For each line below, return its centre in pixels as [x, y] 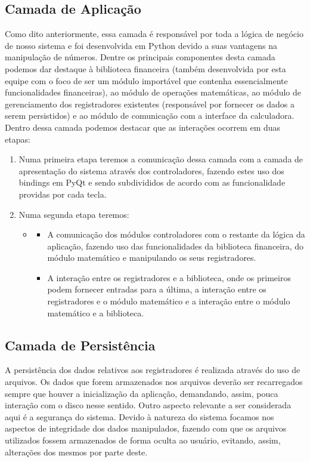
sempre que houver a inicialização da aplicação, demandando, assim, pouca [142, 393]
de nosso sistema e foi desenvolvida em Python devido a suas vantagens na [141, 45]
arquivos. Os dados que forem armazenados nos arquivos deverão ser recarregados [154, 382]
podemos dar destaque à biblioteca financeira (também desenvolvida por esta [145, 68]
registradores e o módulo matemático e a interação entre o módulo [169, 301]
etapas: [18, 139]
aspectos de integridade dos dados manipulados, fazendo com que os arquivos [146, 428]
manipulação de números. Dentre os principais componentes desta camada [140, 57]
